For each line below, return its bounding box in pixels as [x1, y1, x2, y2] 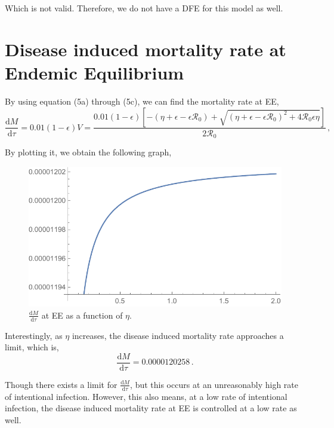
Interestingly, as [5, 329, 63, 341]
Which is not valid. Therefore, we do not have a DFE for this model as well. [5, 2, 283, 14]
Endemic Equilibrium [5, 60, 184, 84]
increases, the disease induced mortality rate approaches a [72, 329, 284, 341]
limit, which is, [5, 341, 59, 353]
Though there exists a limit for [5, 378, 117, 390]
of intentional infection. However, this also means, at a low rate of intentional [5, 390, 287, 402]
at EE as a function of [41, 308, 123, 321]
